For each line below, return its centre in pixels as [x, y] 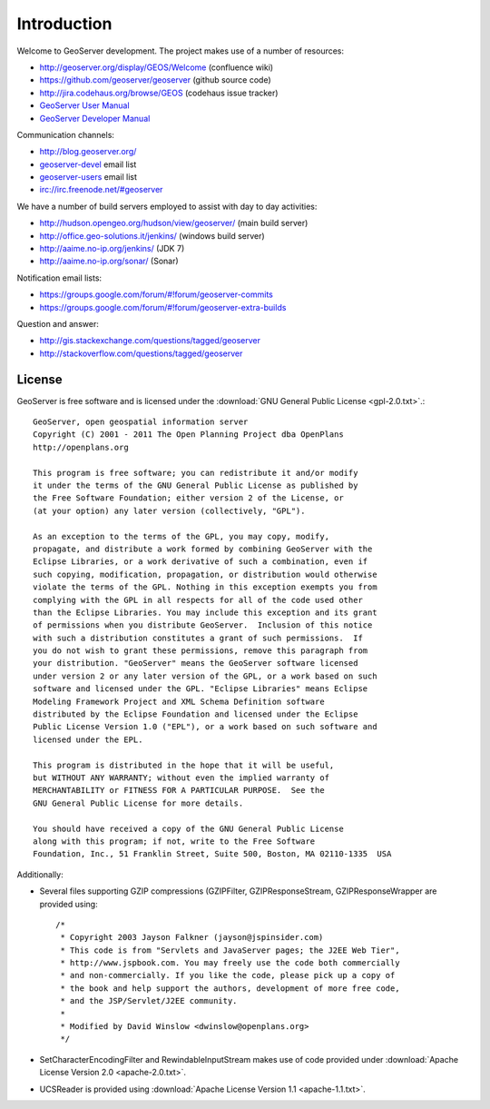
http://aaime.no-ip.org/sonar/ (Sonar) [109, 261]
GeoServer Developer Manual [95, 118]
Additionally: [40, 874]
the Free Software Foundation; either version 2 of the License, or [188, 498]
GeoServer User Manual [85, 105]
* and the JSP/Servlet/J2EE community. [149, 1001]
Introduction [64, 24]
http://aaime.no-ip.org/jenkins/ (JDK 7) [112, 249]
